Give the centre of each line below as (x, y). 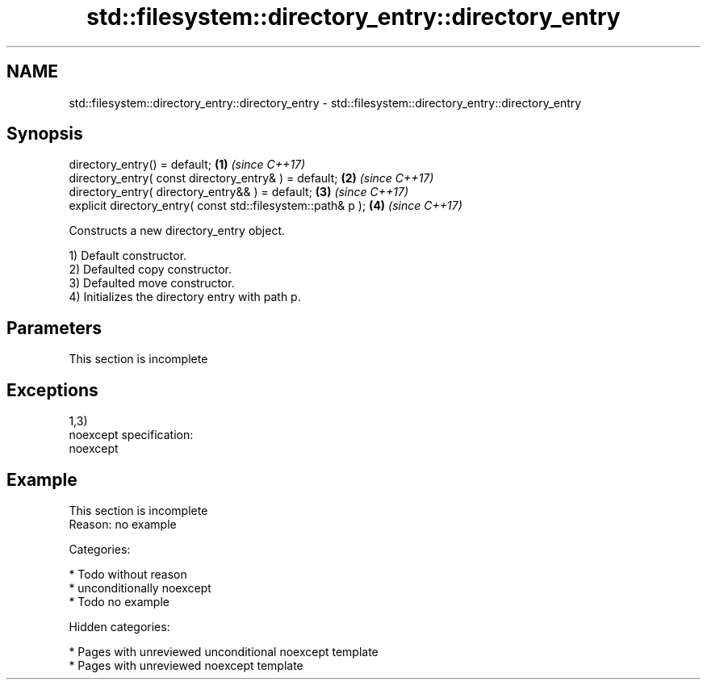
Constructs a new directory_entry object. (177, 231)
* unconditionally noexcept (140, 588)
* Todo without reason (128, 574)
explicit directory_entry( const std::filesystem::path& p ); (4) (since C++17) (266, 206)
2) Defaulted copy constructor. (150, 270)
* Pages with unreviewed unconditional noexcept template (224, 651)
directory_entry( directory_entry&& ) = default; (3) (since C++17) (239, 192)
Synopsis (45, 134)
